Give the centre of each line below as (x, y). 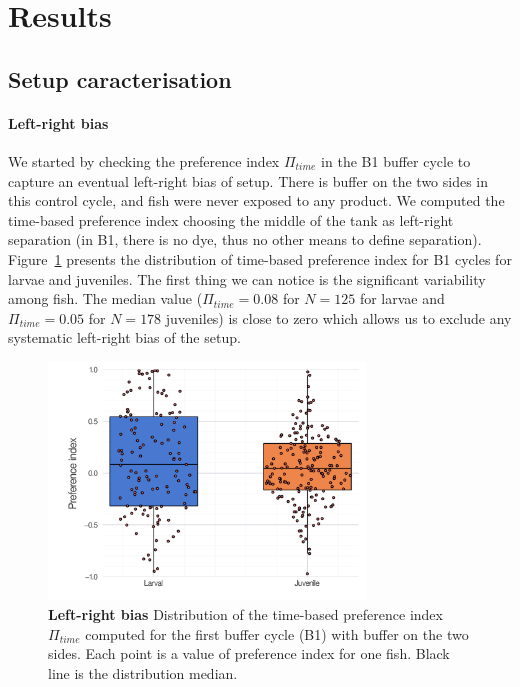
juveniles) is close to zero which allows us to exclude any (338, 317)
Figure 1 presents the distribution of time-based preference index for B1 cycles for (260, 258)
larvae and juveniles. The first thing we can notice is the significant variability (247, 278)
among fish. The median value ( (105, 298)
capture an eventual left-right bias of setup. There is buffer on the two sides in (248, 180)
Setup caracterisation (120, 78)
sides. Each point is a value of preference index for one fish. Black (249, 653)
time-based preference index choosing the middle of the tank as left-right (231, 219)
